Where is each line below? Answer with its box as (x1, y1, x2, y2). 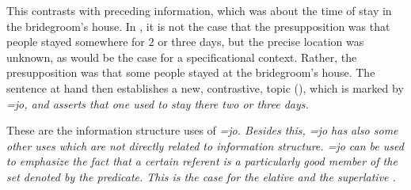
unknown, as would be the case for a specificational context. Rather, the (6, 48, 357, 65)
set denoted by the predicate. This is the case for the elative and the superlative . (6, 168, 396, 184)
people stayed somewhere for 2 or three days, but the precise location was (6, 33, 364, 50)
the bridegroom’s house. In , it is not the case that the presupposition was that (6, 17, 390, 34)
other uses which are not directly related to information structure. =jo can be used (6, 137, 404, 154)
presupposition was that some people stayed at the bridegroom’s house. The (6, 64, 375, 81)
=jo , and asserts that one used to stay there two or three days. (6, 95, 309, 112)
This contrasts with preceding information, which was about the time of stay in (6, 2, 392, 18)
